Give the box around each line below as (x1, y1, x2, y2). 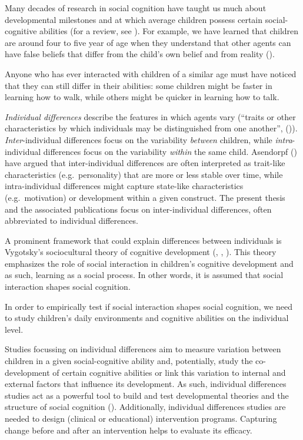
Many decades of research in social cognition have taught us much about (5, 2, 267, 14)
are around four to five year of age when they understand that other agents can (5, 36, 291, 48)
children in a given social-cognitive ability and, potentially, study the (5, 355, 253, 367)
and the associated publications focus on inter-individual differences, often (5, 203, 272, 215)
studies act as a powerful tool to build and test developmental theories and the (5, 389, 289, 401)
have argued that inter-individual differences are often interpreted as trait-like (5, 157, 285, 169)
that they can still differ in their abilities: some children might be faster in (5, 79, 272, 91)
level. (5, 323, 24, 335)
